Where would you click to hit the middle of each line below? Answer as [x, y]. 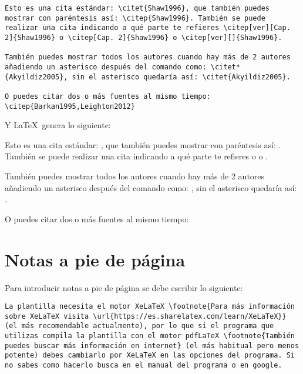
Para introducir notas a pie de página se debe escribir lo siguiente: [124, 287]
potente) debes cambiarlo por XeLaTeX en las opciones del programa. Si [150, 355]
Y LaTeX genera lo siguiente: [58, 125]
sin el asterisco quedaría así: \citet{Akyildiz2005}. [181, 77]
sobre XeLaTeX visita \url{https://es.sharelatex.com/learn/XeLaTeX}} [146, 316]
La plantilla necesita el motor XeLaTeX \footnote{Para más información [150, 307]
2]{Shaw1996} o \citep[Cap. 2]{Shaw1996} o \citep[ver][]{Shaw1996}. [144, 37]
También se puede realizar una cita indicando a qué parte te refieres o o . [136, 156]
